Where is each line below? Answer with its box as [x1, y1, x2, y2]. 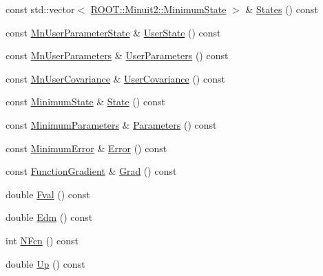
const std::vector [6, 2, 75, 16]
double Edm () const [6, 210, 93, 224]
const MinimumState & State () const [6, 94, 165, 109]
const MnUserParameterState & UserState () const [6, 25, 221, 39]
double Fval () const [6, 187, 90, 201]
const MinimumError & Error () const [6, 140, 167, 155]
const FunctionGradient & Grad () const [6, 164, 177, 178]
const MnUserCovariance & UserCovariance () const [6, 71, 225, 85]
